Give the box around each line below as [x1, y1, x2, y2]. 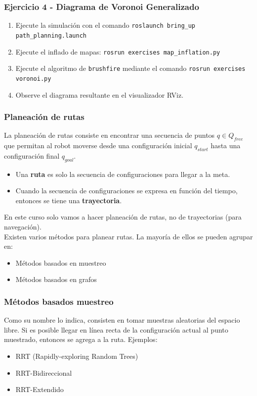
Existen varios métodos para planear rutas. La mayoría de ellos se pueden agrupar [4, 231, 253, 241]
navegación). [4, 222, 42, 232]
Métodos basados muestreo [4, 295, 114, 307]
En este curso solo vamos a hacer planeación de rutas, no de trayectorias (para [4, 212, 242, 222]
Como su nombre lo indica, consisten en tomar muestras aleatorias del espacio [4, 315, 240, 325]
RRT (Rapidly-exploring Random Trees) [15, 351, 138, 361]
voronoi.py [15, 75, 51, 82]
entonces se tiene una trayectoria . [15, 195, 122, 205]
